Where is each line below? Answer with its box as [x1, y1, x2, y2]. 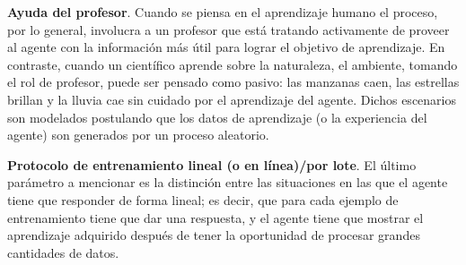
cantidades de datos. [7, 243, 119, 261]
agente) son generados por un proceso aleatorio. [7, 125, 269, 144]
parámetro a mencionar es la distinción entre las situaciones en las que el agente [7, 173, 448, 192]
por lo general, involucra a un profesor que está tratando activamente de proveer [7, 20, 450, 38]
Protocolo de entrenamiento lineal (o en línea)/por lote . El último [7, 155, 417, 174]
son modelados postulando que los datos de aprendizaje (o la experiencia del [7, 107, 427, 126]
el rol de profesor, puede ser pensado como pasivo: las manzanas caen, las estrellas [7, 73, 460, 91]
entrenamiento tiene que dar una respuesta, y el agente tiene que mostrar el [7, 208, 424, 227]
